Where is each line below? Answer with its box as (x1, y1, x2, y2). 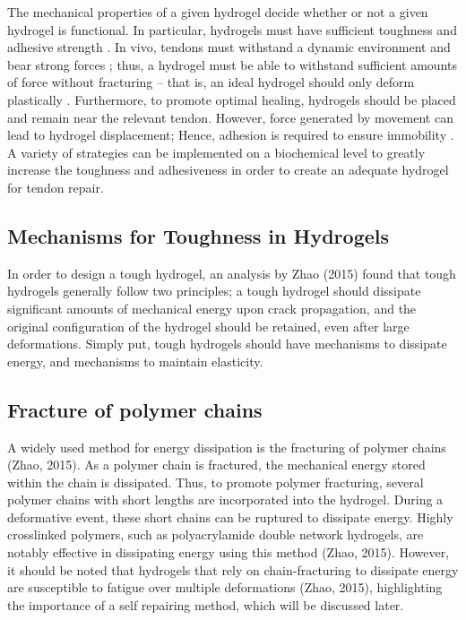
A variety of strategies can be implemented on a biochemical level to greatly (7, 142, 426, 161)
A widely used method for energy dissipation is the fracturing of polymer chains (7, 437, 446, 456)
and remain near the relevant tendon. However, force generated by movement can (7, 108, 453, 126)
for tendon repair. (7, 177, 104, 196)
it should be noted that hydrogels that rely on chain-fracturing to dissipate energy (7, 560, 459, 579)
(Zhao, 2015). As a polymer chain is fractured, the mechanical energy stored (7, 455, 426, 474)
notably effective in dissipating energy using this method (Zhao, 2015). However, (7, 543, 450, 562)
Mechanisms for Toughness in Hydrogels (7, 221, 390, 249)
